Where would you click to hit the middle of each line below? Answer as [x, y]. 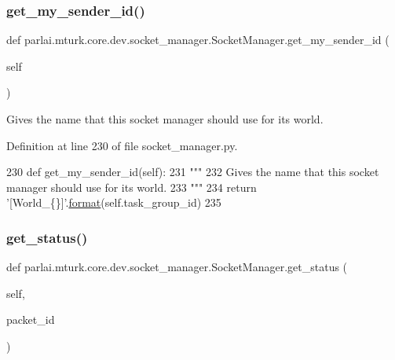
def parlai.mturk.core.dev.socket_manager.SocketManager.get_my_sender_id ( [198, 40]
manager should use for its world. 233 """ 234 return [132, 187]
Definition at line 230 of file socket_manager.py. [122, 145]
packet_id [31, 320]
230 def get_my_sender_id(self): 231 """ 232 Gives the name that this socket [193, 172]
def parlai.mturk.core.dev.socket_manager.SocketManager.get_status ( [177, 267]
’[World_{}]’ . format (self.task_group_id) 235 [114, 202]
